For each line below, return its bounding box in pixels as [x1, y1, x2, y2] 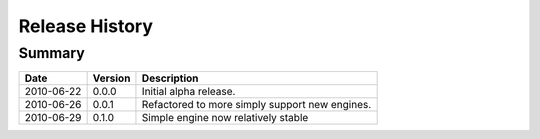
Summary [18, 44, 85, 62]
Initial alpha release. [141, 85, 236, 99]
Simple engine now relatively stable [141, 111, 309, 125]
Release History [18, 15, 154, 37]
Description [141, 71, 199, 85]
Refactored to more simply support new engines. [141, 98, 372, 112]
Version [92, 71, 131, 85]
